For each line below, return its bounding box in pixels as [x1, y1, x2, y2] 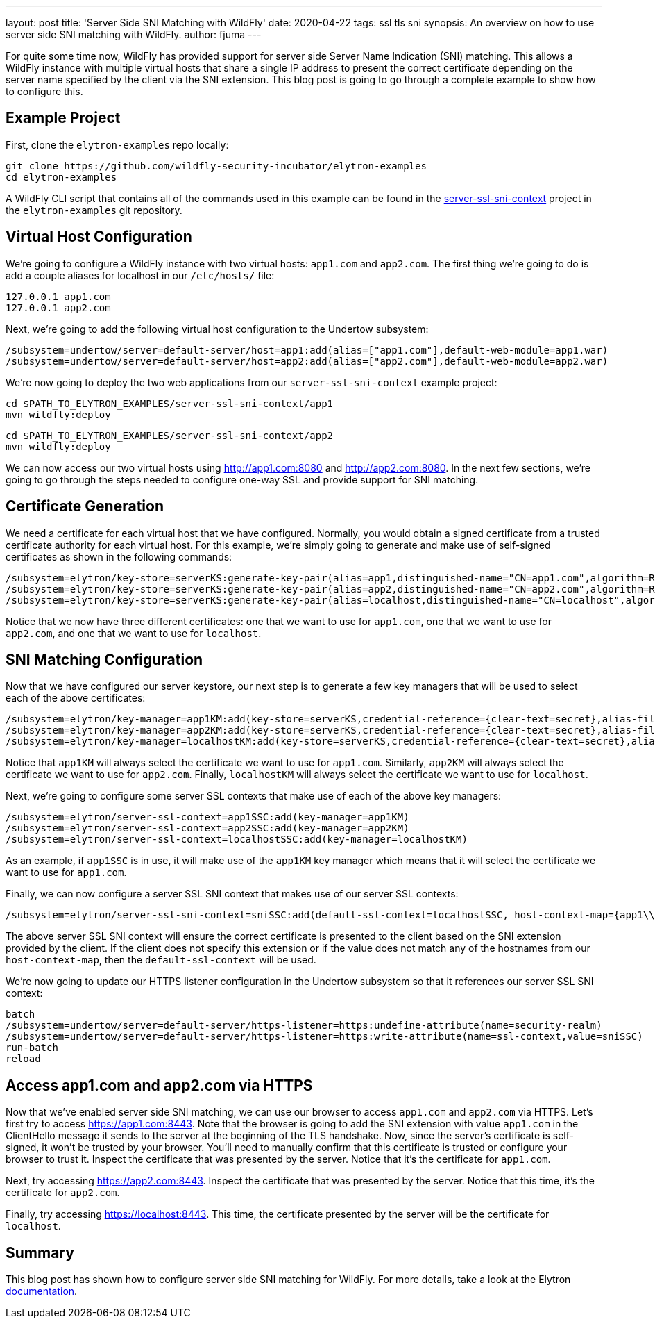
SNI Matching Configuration [6, 650, 203, 668]
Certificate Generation [6, 497, 164, 515]
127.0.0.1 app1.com [6, 290, 111, 302]
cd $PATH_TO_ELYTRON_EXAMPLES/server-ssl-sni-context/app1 [6, 397, 334, 409]
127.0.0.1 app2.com [6, 301, 111, 313]
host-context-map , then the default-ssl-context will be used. [6, 954, 316, 966]
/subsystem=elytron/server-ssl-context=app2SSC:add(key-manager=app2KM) [6, 822, 409, 834]
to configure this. [6, 85, 83, 97]
